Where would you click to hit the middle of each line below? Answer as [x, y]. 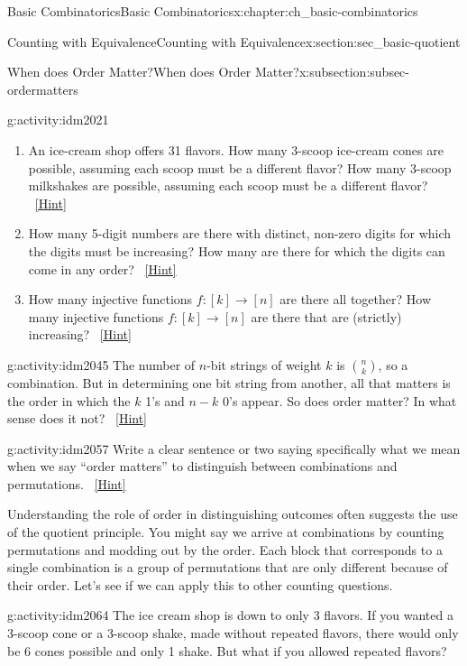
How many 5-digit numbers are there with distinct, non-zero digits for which [240, 233]
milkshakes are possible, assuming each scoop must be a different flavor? [228, 185]
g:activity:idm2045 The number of [101, 364]
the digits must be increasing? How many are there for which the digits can [237, 250]
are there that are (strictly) [326, 316]
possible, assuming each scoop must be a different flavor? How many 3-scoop [240, 167]
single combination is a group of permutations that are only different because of [228, 567]
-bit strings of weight [264, 364]
